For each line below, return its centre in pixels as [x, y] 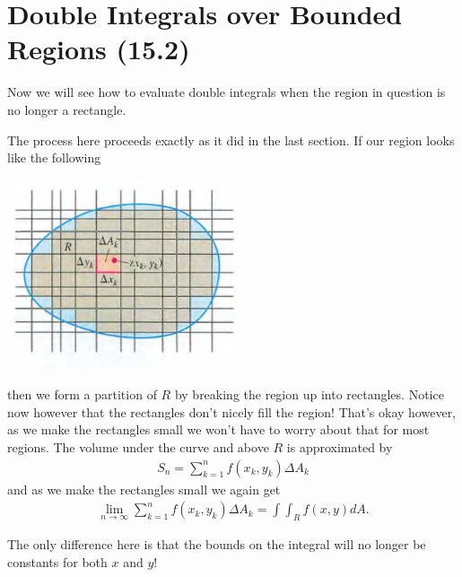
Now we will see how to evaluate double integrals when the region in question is [227, 92]
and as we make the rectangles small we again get [144, 489]
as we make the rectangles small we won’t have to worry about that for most [218, 429]
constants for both [57, 561]
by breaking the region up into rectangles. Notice [309, 394]
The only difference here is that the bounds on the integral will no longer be [217, 544]
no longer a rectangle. [67, 109]
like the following [54, 157]
